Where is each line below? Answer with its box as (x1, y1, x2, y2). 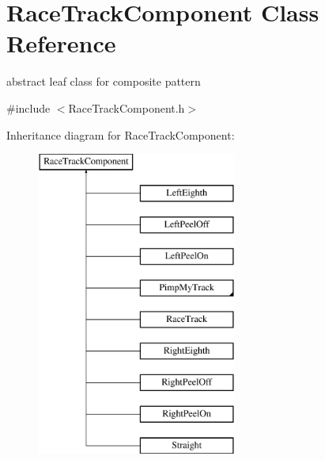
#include (6, 99, 51, 116)
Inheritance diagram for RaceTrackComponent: (6, 126, 235, 143)
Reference (6, 27, 116, 59)
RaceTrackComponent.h (68, 99, 185, 116)
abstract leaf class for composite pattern (6, 73, 201, 90)
